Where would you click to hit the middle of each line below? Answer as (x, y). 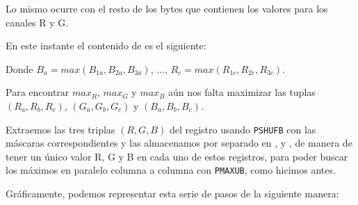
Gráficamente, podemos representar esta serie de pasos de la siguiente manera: (172, 194)
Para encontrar (38, 92)
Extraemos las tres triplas (60, 129)
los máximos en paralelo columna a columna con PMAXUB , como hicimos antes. (171, 170)
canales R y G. (37, 22)
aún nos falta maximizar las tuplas (242, 92)
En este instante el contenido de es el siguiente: (106, 46)
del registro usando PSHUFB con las (243, 129)
